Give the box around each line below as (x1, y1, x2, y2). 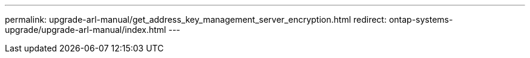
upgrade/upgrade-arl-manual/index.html (5, 25, 166, 35)
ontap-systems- (388, 14, 453, 25)
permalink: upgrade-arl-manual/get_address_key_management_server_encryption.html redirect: (5, 14, 387, 25)
